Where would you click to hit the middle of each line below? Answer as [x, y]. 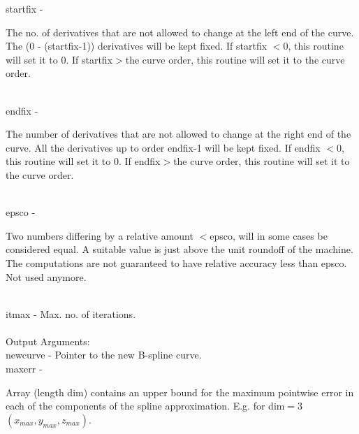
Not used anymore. [46, 276]
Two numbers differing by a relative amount [100, 235]
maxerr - [24, 369]
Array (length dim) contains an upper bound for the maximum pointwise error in [180, 392]
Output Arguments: [48, 341]
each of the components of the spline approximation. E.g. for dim [145, 406]
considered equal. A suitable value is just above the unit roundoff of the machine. [179, 249]
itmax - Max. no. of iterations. [71, 313]
